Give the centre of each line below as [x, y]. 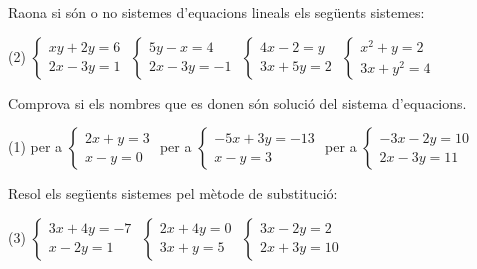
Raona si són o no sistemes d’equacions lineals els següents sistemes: [216, 12]
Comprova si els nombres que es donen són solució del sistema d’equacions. [237, 102]
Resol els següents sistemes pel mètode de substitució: [173, 193]
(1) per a [35, 146]
